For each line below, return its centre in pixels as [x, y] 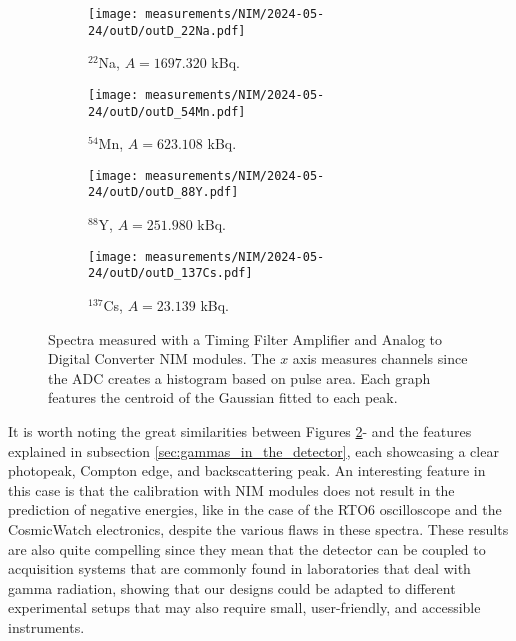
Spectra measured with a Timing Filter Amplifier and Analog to [245, 338]
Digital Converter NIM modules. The [162, 358]
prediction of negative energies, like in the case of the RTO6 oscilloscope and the [255, 509]
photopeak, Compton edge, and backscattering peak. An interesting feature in [247, 470]
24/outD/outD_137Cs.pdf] [170, 273]
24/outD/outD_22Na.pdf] [167, 30]
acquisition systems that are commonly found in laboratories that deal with [239, 568]
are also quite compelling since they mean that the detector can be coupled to [247, 548]
